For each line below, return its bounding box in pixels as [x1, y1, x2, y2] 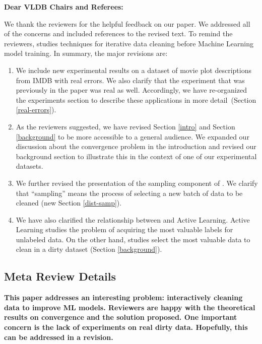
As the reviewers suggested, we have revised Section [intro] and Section [16, 121, 235, 131]
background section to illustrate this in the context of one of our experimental [16, 151, 257, 161]
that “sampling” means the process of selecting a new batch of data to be [16, 187, 243, 198]
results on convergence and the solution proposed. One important [4, 312, 237, 322]
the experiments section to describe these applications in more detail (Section [16, 94, 256, 105]
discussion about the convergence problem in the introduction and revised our [16, 141, 256, 152]
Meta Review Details [4, 268, 116, 284]
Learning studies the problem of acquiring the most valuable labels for [16, 224, 233, 235]
